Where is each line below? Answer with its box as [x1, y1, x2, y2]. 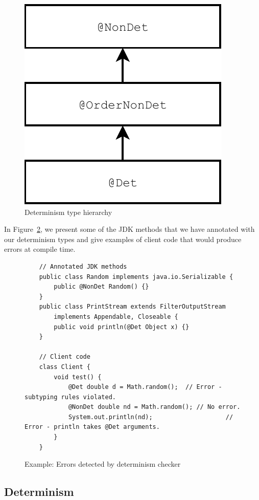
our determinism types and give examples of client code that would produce [4, 233, 242, 244]
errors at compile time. [4, 244, 76, 254]
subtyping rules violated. [25, 393, 116, 401]
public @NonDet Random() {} [54, 283, 149, 291]
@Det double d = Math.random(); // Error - [68, 383, 222, 391]
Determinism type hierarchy [25, 206, 112, 217]
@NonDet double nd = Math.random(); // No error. [68, 403, 241, 411]
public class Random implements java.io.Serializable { [39, 273, 233, 280]
